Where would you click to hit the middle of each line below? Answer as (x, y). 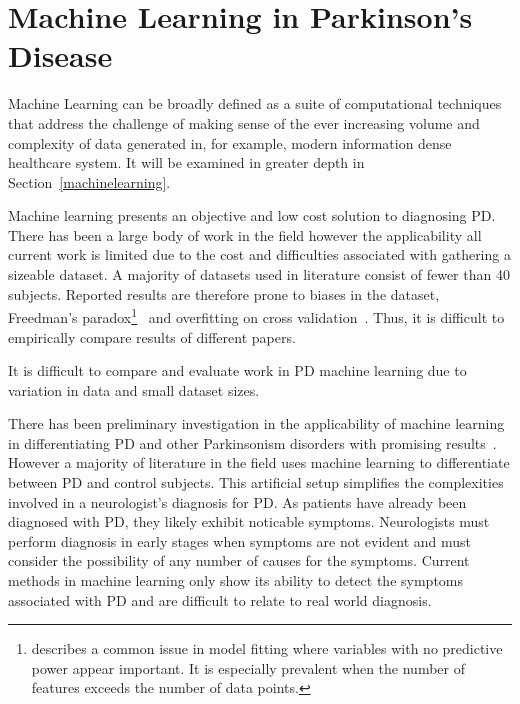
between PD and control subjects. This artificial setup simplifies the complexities (256, 482)
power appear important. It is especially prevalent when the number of (248, 667)
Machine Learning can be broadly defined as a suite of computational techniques (255, 103)
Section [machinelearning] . (89, 181)
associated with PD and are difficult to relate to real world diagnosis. (220, 599)
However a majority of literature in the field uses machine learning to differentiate (259, 462)
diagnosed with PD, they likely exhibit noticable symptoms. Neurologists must (249, 521)
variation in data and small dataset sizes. (134, 389)
